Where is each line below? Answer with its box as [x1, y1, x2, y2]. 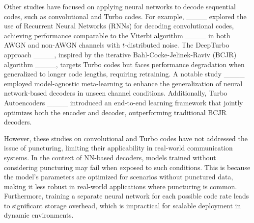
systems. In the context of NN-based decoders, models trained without [4, 152, 216, 162]
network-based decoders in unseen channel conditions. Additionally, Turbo [4, 88, 227, 98]
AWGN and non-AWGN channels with [4, 40, 120, 50]
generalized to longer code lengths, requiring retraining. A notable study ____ [4, 69, 245, 79]
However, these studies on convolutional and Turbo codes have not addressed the [4, 133, 248, 143]
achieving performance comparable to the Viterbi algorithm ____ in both [4, 30, 230, 40]
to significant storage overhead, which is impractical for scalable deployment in [4, 200, 241, 210]
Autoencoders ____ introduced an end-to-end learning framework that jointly [4, 97, 243, 107]
